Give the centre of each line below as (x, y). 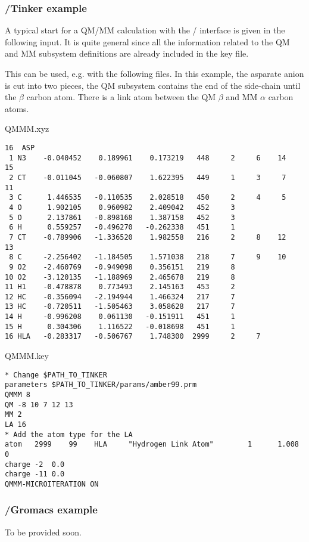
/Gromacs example (51, 510)
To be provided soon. (43, 532)
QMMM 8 (18, 395)
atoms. (17, 108)
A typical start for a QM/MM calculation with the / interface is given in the (145, 30)
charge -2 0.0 (35, 464)
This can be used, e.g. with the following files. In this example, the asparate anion (154, 73)
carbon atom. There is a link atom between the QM (121, 97)
